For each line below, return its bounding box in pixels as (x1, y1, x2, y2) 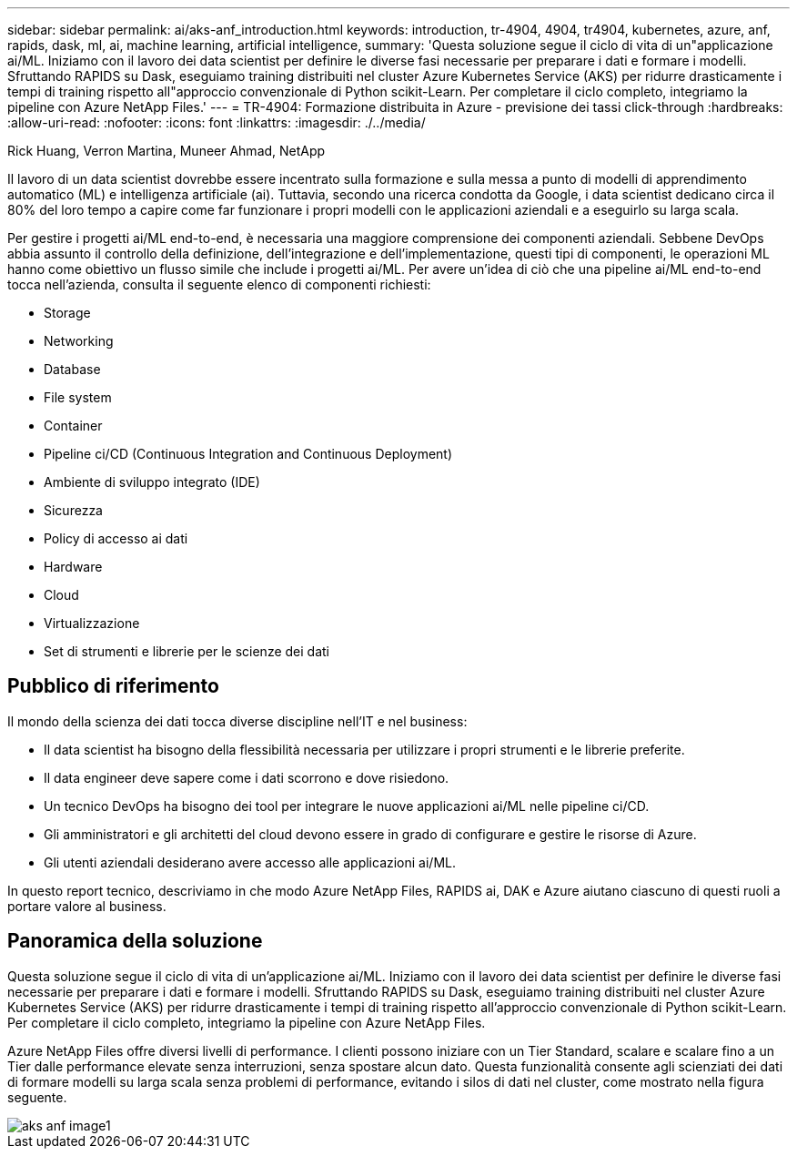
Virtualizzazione (44, 615, 140, 631)
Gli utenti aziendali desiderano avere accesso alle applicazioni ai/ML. (44, 854, 456, 870)
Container (44, 418, 103, 433)
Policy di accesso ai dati (44, 531, 188, 546)
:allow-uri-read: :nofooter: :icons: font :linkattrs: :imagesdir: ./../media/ (7, 115, 426, 130)
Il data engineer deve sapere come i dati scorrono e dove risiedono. (44, 769, 449, 786)
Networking (44, 333, 114, 349)
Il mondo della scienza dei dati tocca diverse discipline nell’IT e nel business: (7, 713, 468, 729)
